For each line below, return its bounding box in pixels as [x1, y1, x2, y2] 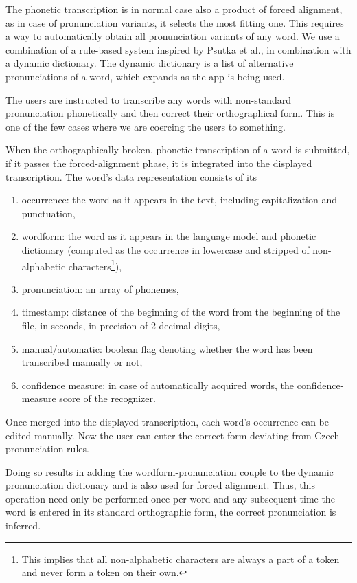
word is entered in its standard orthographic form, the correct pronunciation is [5, 505, 336, 519]
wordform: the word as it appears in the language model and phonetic [21, 229, 316, 243]
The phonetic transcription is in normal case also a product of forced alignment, [5, 2, 343, 16]
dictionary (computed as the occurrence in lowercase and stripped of [21, 242, 310, 256]
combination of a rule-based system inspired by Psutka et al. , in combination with [5, 42, 352, 56]
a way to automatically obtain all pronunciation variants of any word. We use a [5, 29, 340, 43]
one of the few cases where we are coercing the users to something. [5, 119, 286, 133]
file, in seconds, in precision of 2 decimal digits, [21, 318, 220, 332]
